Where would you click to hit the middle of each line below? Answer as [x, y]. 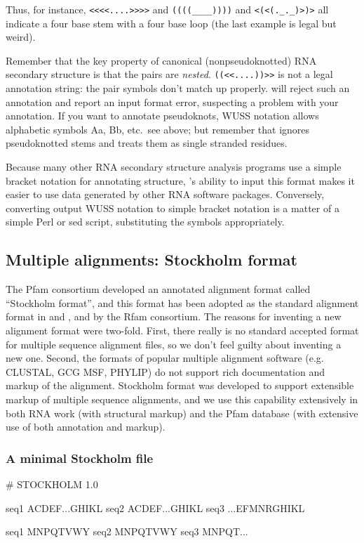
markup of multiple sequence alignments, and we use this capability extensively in [182, 399]
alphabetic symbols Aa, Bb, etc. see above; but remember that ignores [158, 129]
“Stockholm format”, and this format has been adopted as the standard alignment [182, 302]
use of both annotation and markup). [86, 427]
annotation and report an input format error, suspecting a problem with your [172, 102]
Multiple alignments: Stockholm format [151, 260]
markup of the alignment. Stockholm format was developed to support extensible [180, 385]
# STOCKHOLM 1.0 [52, 484]
